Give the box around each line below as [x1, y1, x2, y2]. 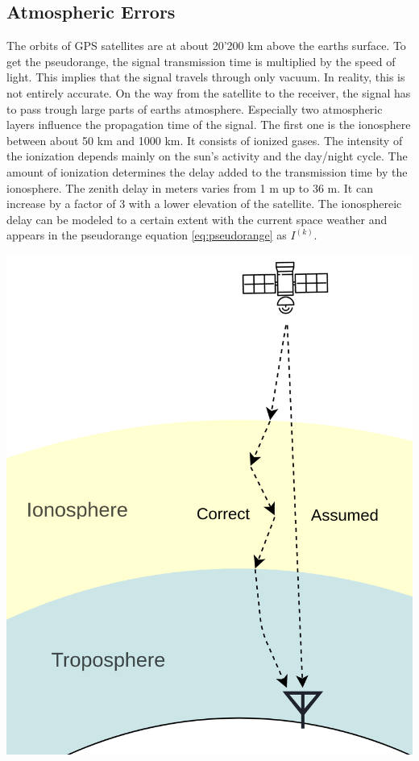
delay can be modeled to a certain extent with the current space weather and [6, 210, 388, 227]
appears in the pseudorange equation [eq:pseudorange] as [6, 227, 287, 243]
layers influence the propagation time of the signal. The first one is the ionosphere [6, 116, 411, 133]
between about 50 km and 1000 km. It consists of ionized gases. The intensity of [6, 131, 403, 148]
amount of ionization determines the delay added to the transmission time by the [6, 163, 408, 180]
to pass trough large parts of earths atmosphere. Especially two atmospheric [6, 100, 383, 117]
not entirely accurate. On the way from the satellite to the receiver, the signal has [6, 84, 411, 101]
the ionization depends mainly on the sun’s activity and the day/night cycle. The [6, 148, 408, 164]
